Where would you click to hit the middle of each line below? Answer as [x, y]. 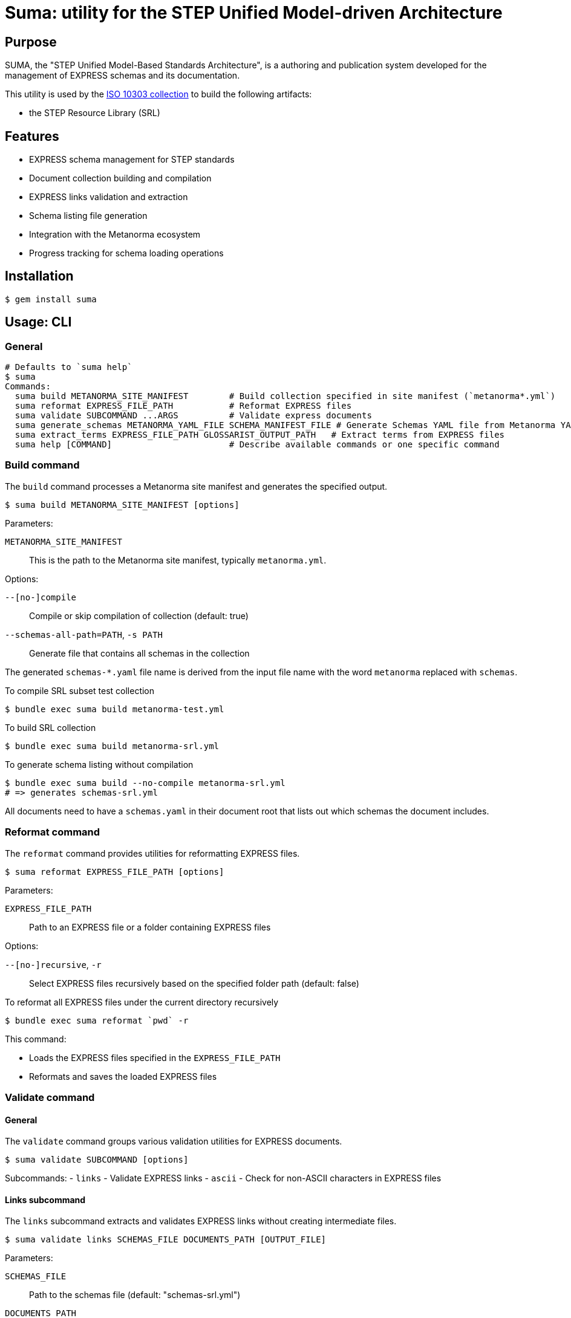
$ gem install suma [51, 299]
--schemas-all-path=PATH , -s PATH [84, 634]
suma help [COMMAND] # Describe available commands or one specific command [257, 445]
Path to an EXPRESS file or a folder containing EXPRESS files [150, 927]
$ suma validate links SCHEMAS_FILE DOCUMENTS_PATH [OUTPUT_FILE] [166, 1240]
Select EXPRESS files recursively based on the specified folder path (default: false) [194, 983]
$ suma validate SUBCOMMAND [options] [97, 1160]
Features [32, 136]
